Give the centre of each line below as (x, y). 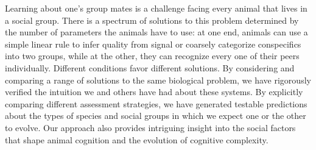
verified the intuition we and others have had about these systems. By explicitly (154, 92)
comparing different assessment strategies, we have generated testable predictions (156, 103)
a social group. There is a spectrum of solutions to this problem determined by (152, 20)
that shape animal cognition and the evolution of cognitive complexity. (137, 139)
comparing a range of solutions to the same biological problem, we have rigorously (158, 80)
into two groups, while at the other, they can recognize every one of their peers (152, 56)
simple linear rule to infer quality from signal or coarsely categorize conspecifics (153, 44)
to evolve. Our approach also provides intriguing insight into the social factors (150, 127)
